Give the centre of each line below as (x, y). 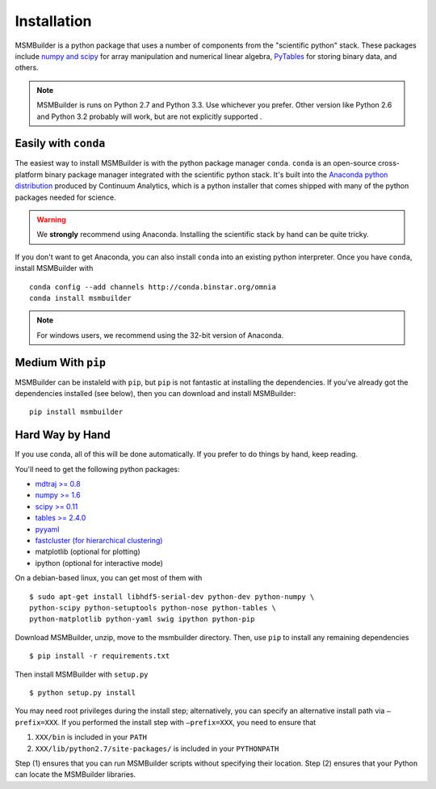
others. (27, 68)
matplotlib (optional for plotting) (88, 552)
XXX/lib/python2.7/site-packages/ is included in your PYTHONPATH (157, 749)
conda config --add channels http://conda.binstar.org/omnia (153, 287)
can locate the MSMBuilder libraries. (75, 774)
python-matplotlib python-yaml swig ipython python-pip (142, 619)
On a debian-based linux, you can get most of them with (109, 578)
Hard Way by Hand (63, 435)
